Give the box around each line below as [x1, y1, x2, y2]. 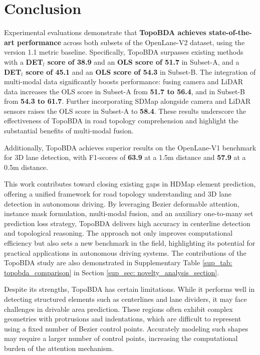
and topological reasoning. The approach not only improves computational [4, 228, 233, 238]
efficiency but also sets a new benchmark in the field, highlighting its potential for [4, 238, 255, 248]
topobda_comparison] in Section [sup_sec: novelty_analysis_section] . [4, 267, 219, 277]
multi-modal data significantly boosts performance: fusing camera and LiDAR [4, 76, 243, 87]
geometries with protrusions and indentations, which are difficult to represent [4, 313, 241, 324]
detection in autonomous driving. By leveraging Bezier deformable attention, [4, 198, 239, 209]
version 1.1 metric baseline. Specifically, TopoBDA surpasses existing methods [4, 47, 243, 57]
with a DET [4, 56, 43, 67]
